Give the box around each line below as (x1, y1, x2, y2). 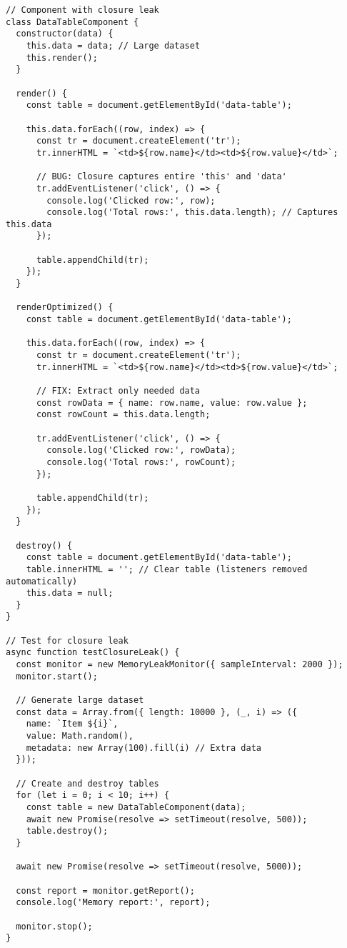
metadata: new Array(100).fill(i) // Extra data (26, 742, 261, 753)
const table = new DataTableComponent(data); (26, 802, 246, 812)
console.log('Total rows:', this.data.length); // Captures (46, 207, 338, 218)
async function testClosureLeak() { (6, 647, 180, 658)
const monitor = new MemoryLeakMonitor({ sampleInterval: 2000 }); (16, 659, 343, 670)
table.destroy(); (26, 826, 109, 837)
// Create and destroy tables (16, 778, 159, 789)
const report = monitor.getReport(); (16, 885, 195, 896)
